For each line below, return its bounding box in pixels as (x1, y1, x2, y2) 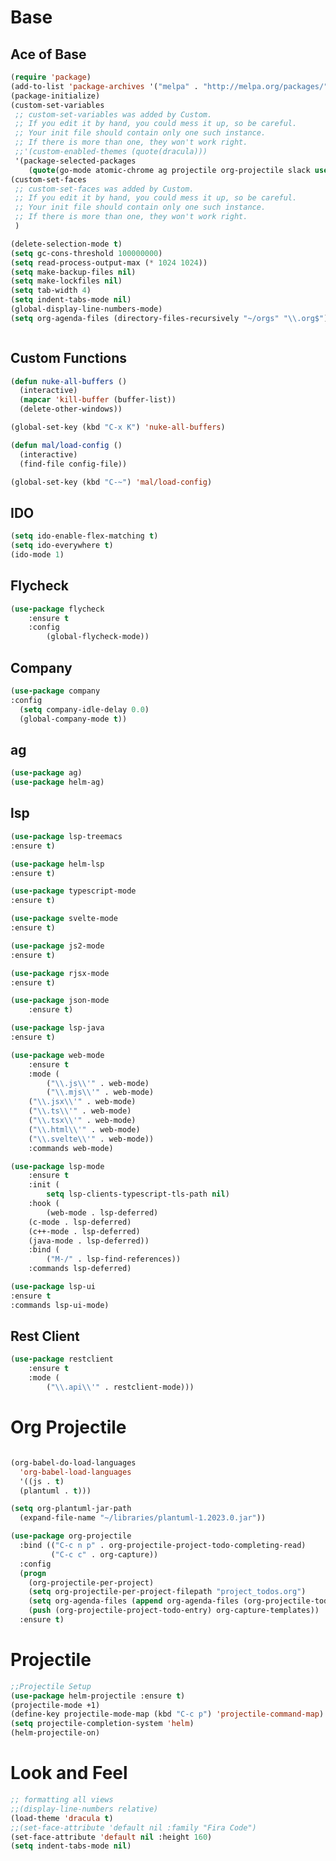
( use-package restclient (10, 1354, 114, 1365)
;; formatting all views (10, 1795, 114, 1805)
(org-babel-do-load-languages (10, 1457, 137, 1468)
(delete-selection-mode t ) (10, 239, 123, 249)
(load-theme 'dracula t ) (10, 1813, 114, 1823)
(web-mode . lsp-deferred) (46, 1207, 159, 1218)
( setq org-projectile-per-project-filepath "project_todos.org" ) (28, 1587, 307, 1597)
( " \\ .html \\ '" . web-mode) (28, 1124, 141, 1135)
